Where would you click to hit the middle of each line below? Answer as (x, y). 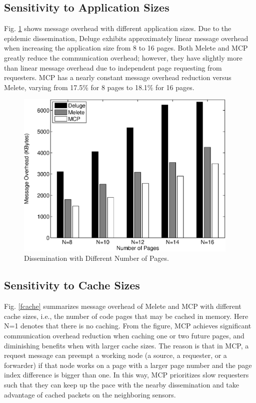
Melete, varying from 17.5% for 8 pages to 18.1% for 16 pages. (99, 87)
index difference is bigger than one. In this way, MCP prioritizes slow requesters (126, 375)
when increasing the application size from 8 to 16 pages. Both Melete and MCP (126, 48)
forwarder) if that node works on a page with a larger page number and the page (128, 365)
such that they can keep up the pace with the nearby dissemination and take (122, 384)
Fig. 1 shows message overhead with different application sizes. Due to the (118, 28)
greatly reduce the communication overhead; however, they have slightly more (123, 57)
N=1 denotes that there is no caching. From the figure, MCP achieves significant (128, 326)
